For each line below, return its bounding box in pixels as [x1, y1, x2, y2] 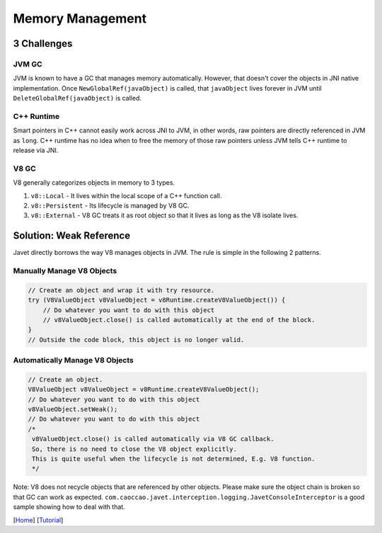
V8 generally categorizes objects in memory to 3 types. [13, 178, 175, 187]
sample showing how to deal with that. [13, 503, 125, 511]
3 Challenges [13, 38, 73, 50]
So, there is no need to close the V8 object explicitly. [32, 445, 237, 453]
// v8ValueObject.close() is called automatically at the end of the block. [42, 316, 316, 323]
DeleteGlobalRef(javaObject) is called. [13, 94, 141, 103]
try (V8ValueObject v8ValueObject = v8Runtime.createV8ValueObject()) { [28, 296, 286, 304]
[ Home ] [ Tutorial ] [13, 515, 64, 524]
